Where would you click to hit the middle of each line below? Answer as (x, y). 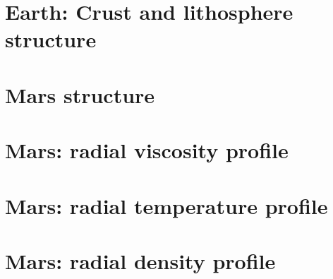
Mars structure (80, 94)
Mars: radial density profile (140, 260)
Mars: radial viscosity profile (147, 150)
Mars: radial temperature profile (166, 205)
